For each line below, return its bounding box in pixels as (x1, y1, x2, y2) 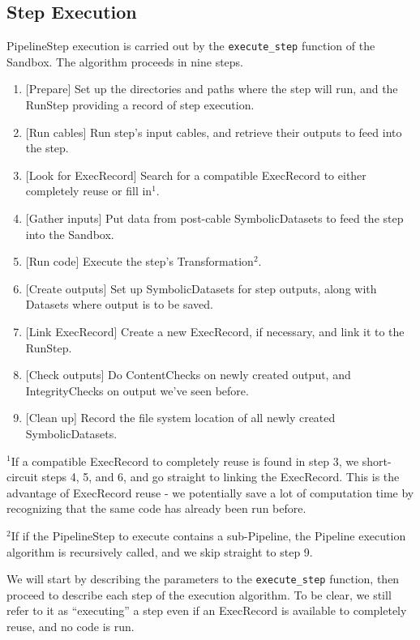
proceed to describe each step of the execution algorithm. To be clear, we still (6, 586, 392, 603)
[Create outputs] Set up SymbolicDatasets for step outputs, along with (25, 279, 377, 297)
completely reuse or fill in (25, 182, 152, 199)
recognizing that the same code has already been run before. (6, 500, 306, 517)
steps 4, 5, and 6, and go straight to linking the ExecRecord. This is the (41, 468, 400, 485)
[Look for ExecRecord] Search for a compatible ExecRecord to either (25, 166, 366, 183)
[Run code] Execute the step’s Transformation (25, 253, 254, 270)
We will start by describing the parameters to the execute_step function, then (6, 570, 400, 587)
